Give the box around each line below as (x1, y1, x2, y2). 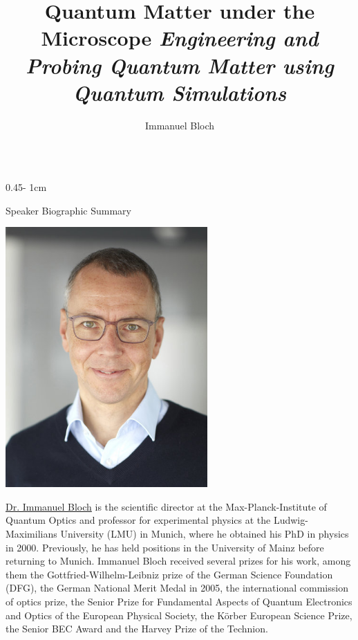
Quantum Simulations (73, 77, 287, 107)
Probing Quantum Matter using (26, 51, 334, 80)
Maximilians (6, 526, 57, 540)
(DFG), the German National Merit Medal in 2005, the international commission (6, 580, 348, 595)
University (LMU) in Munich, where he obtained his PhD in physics (60, 526, 349, 540)
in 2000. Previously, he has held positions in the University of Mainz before (6, 540, 324, 554)
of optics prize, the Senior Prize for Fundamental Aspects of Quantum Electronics (6, 594, 352, 608)
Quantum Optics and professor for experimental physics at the (6, 513, 271, 527)
